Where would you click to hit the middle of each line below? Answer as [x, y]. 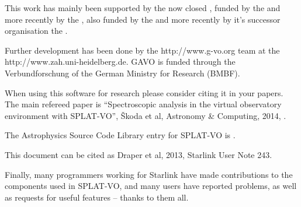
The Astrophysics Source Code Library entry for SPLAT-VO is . [120, 135]
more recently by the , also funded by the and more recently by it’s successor [143, 19]
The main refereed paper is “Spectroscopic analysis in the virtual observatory [143, 104]
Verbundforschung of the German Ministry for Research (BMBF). [122, 73]
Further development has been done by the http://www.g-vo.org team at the [142, 50]
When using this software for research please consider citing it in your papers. [144, 92]
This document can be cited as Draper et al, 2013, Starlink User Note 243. [139, 154]
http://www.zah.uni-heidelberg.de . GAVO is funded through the [120, 62]
